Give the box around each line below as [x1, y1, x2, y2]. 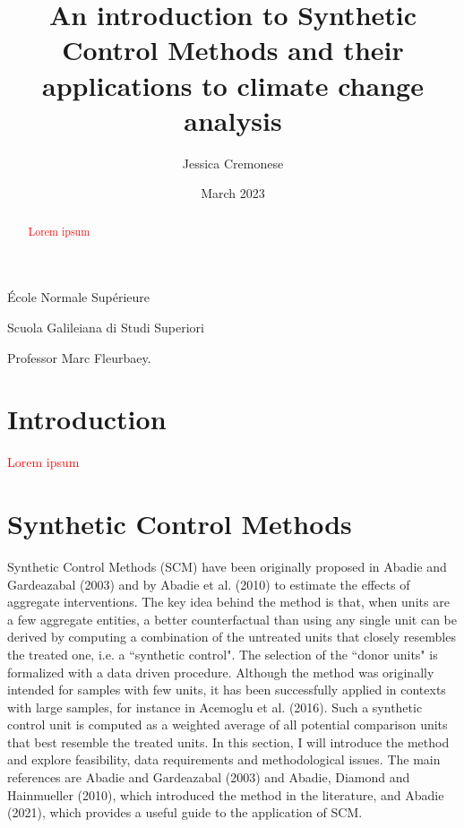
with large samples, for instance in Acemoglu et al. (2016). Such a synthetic [7, 697, 423, 716]
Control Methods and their [62, 31, 404, 68]
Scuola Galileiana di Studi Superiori [7, 317, 204, 336]
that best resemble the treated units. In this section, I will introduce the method [7, 732, 450, 751]
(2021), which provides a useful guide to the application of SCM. [7, 803, 363, 822]
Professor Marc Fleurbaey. [7, 348, 151, 367]
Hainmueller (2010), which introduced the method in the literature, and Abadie [7, 785, 444, 804]
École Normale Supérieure [7, 288, 150, 306]
